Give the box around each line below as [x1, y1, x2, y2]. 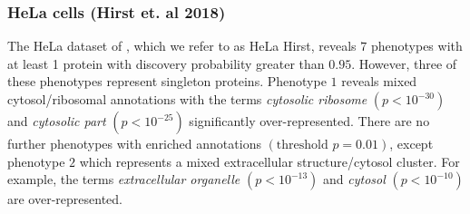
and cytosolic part [7, 112, 106, 130]
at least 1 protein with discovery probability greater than [7, 53, 325, 73]
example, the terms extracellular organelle [7, 170, 240, 189]
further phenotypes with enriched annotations [7, 134, 261, 152]
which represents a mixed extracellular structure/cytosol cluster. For [79, 151, 460, 170]
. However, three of [351, 53, 457, 73]
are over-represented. [7, 190, 122, 209]
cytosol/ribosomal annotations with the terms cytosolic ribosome [7, 90, 367, 108]
